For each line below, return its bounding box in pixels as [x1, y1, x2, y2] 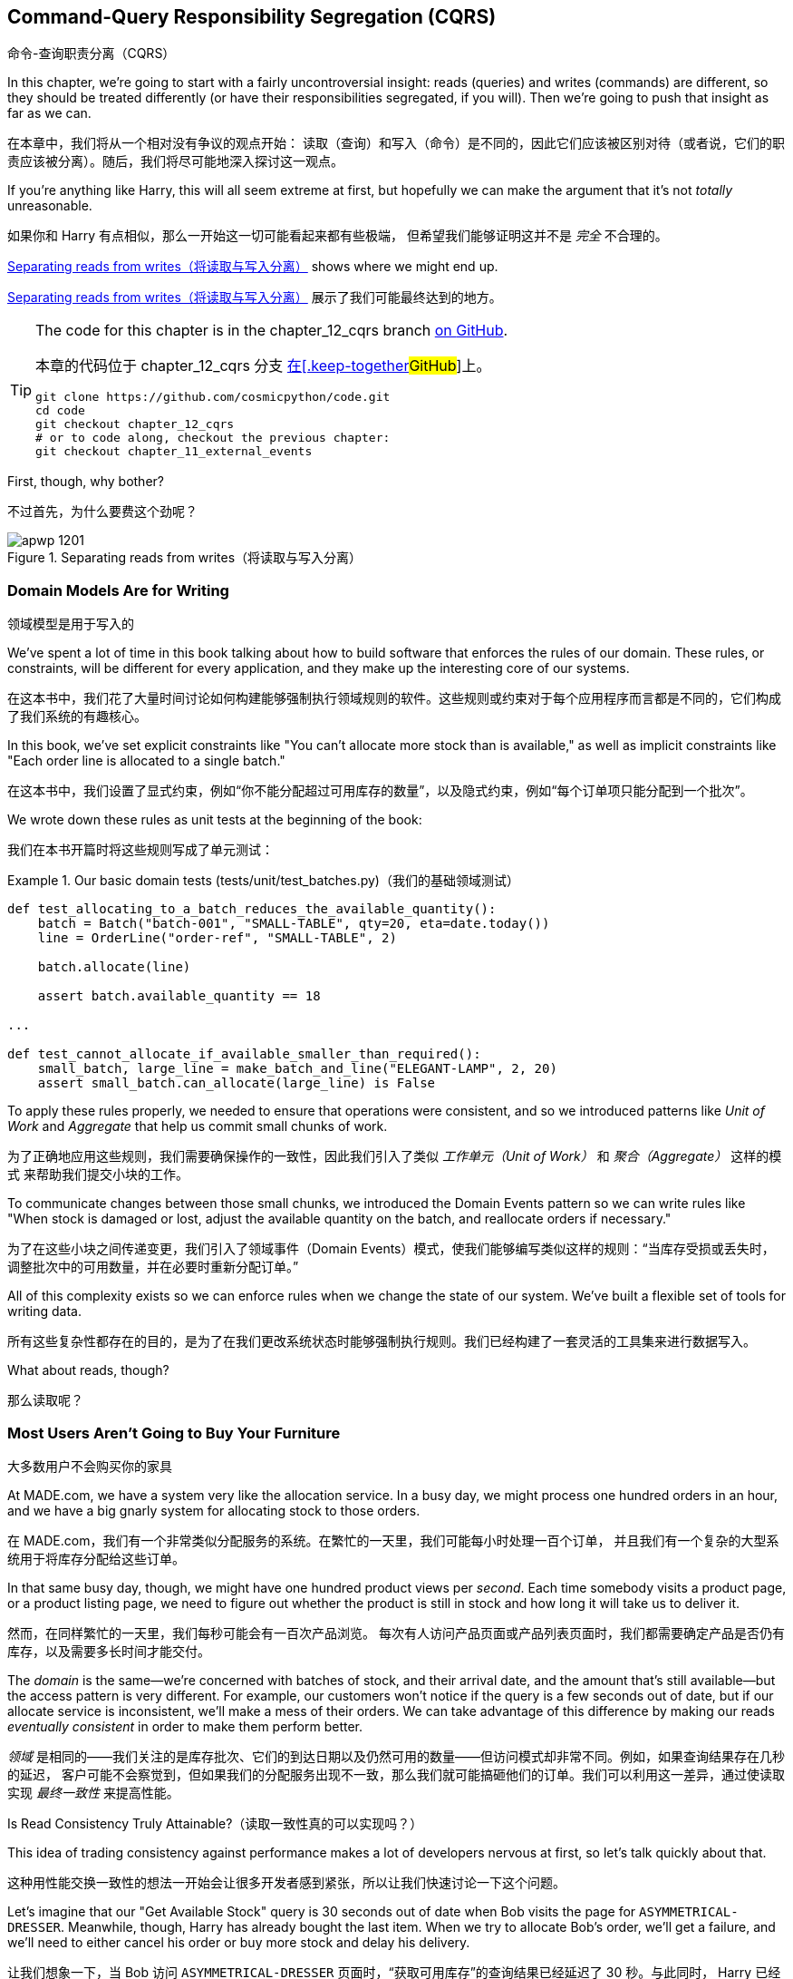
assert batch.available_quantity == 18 [37, 989, 321, 1004]
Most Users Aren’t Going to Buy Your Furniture [7, 1423, 341, 1442]
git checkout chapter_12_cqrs [35, 417, 235, 432]
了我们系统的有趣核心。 [7, 708, 147, 725]
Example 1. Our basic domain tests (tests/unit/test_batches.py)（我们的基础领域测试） [7, 873, 519, 889]
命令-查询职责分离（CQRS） [7, 45, 176, 62]
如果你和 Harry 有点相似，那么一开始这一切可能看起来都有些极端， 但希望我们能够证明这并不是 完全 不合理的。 [7, 228, 668, 244]
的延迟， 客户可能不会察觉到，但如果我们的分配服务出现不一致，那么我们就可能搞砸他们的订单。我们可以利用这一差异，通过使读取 [7, 1766, 785, 1782]
